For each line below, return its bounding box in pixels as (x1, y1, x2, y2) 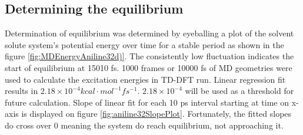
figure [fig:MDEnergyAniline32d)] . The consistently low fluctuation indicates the (5, 50, 294, 62)
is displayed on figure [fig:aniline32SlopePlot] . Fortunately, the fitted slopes (21, 107, 292, 120)
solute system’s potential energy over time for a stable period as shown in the (5, 38, 284, 50)
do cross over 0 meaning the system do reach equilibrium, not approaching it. (5, 119, 284, 131)
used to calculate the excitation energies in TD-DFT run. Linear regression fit (5, 73, 286, 85)
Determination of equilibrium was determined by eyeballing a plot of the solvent (5, 27, 294, 39)
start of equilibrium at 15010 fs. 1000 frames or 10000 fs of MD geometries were (5, 61, 292, 73)
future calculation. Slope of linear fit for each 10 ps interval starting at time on (5, 96, 289, 108)
